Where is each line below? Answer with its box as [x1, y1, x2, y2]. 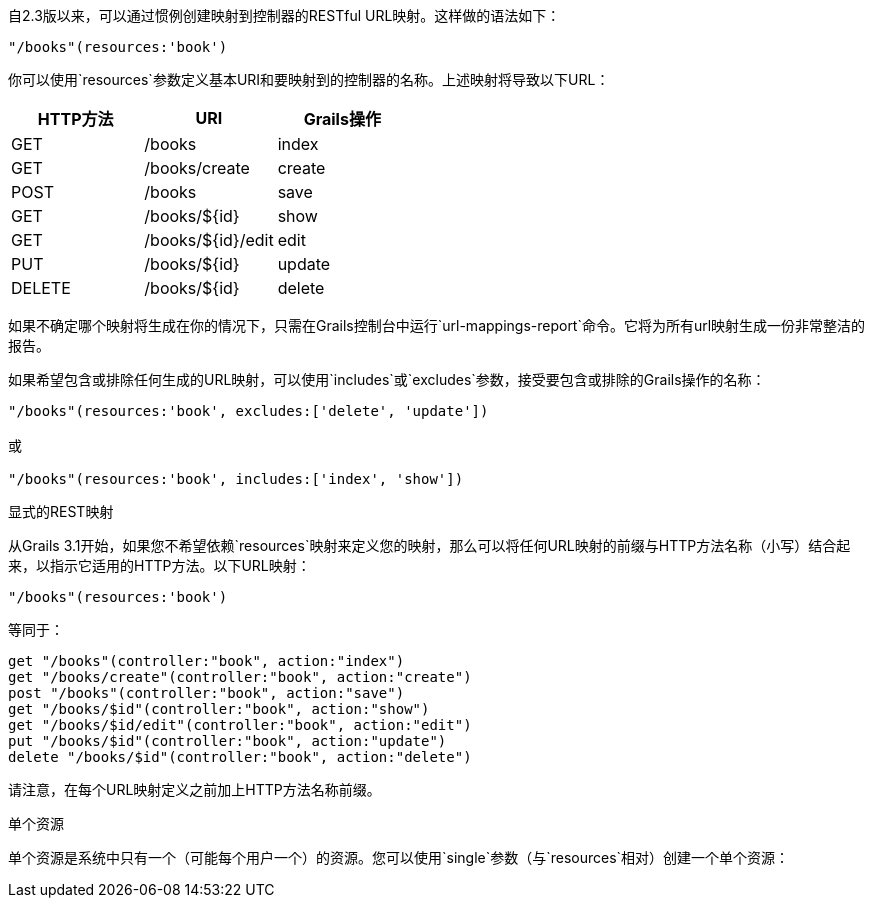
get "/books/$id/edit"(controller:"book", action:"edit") [8, 717, 472, 733]
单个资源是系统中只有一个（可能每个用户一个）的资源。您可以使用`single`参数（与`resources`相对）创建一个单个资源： [8, 849, 790, 866]
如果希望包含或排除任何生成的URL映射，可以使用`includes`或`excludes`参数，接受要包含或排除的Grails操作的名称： [8, 371, 766, 388]
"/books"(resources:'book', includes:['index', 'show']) [8, 471, 464, 487]
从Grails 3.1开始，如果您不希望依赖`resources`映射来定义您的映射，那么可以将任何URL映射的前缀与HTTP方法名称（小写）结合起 [8, 537, 851, 554]
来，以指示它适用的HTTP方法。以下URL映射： [8, 557, 311, 574]
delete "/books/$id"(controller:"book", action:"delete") [8, 749, 472, 765]
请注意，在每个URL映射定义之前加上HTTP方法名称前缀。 [8, 781, 381, 798]
